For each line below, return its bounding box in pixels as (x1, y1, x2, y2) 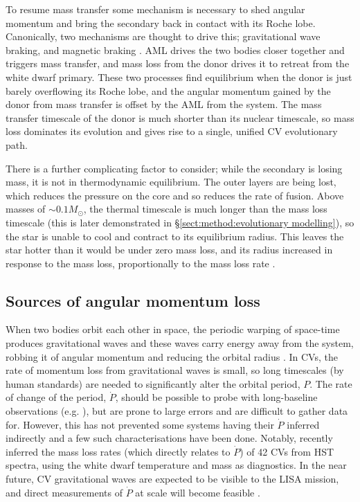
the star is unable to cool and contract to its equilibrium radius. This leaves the (6, 228, 344, 243)
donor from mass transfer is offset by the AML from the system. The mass (6, 97, 322, 111)
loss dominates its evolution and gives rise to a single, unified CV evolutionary (6, 124, 338, 138)
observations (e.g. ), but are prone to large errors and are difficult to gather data (6, 404, 348, 418)
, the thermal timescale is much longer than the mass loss (83, 201, 327, 216)
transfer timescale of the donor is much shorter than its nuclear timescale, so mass (6, 110, 354, 125)
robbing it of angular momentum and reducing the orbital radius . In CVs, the (6, 349, 338, 364)
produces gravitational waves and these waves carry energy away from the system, (6, 336, 354, 350)
